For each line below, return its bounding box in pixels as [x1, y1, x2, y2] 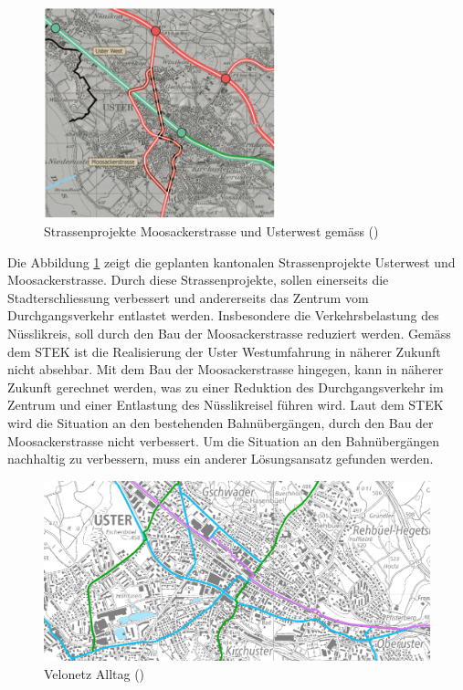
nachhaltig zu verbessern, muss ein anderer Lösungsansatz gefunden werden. [7, 449, 434, 468]
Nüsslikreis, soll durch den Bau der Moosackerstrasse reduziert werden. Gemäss [7, 324, 451, 343]
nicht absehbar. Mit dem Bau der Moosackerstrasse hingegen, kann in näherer [7, 360, 444, 379]
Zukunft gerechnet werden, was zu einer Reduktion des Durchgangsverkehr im [7, 377, 444, 396]
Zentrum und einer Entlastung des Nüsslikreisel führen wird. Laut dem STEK [7, 395, 444, 414]
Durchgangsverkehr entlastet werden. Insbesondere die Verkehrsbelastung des [7, 306, 439, 325]
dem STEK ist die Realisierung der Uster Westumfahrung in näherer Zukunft [7, 341, 441, 361]
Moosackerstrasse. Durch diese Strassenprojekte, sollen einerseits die [7, 270, 389, 289]
